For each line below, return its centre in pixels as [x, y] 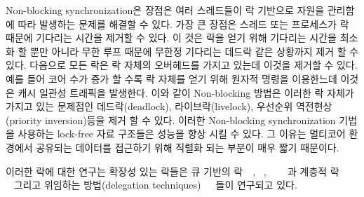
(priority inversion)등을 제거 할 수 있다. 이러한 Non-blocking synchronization [171, 120]
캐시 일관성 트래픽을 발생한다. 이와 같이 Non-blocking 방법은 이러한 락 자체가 [186, 92]
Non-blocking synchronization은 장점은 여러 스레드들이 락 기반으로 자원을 [165, 10]
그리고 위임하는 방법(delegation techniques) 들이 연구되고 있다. [155, 185]
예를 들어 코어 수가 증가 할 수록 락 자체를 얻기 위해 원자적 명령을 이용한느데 [171, 78]
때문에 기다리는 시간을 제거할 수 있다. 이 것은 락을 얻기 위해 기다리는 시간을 [171, 38]
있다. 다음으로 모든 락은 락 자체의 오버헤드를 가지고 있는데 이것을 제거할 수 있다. [182, 65]
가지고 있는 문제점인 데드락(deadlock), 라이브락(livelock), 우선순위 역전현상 [169, 106]
